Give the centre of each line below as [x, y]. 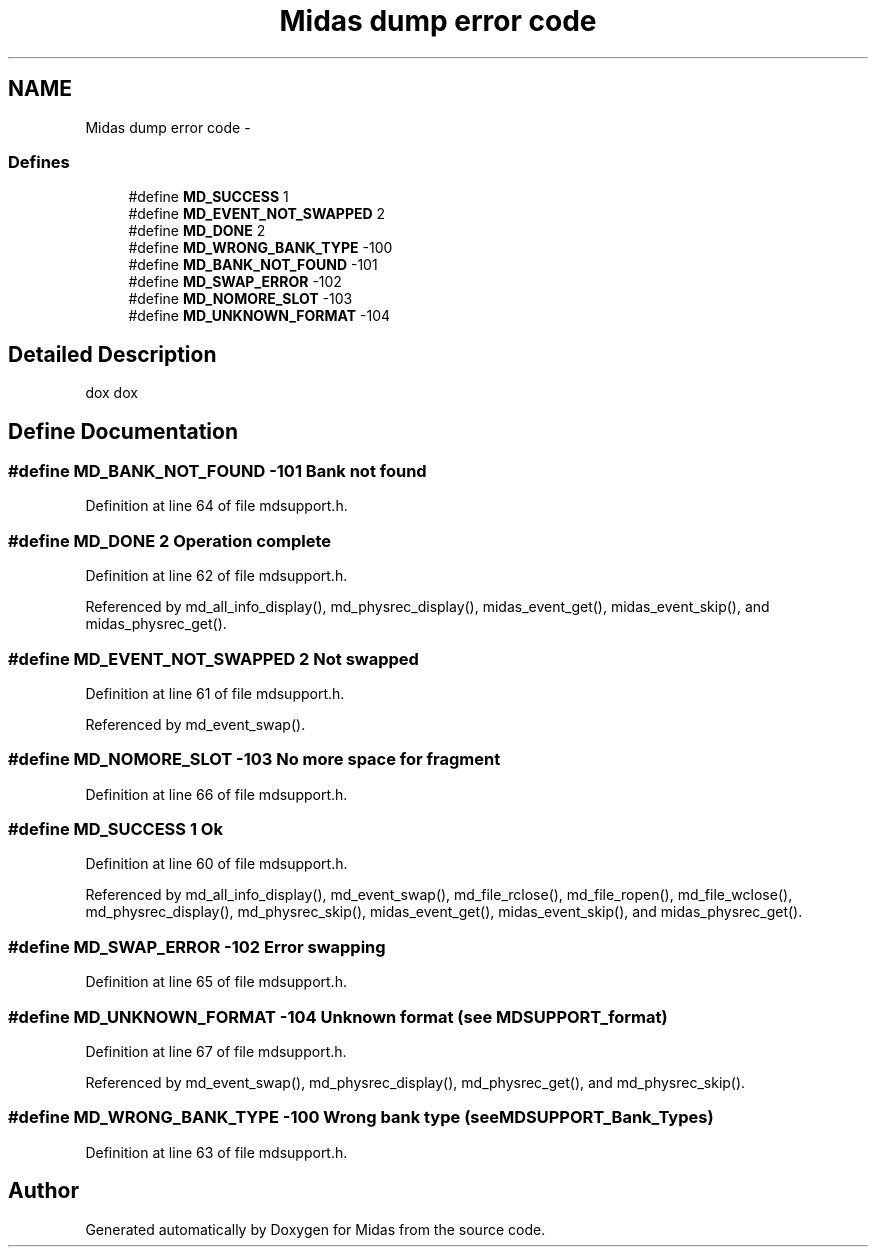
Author [43, 1191]
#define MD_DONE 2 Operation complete [169, 540]
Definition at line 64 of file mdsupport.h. [216, 506]
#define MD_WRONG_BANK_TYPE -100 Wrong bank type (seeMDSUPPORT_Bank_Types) [361, 1117]
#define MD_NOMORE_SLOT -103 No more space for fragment [254, 759]
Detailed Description [112, 354]
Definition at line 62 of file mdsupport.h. [216, 576]
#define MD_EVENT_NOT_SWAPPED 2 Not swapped [213, 658]
